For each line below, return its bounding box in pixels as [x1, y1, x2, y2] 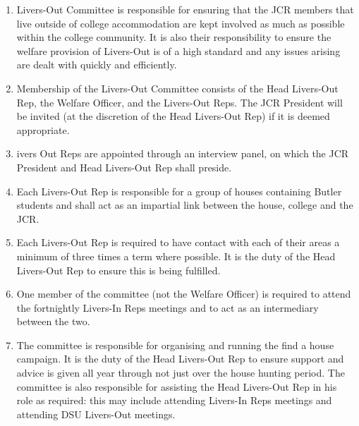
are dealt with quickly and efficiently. [16, 57, 177, 72]
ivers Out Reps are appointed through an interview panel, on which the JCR [16, 146, 349, 161]
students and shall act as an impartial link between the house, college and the [16, 197, 353, 212]
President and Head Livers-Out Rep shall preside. [16, 159, 232, 174]
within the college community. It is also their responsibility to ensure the [16, 30, 331, 44]
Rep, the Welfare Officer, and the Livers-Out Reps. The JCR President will [16, 95, 343, 109]
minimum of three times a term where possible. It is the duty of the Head [16, 248, 336, 263]
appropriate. [16, 122, 70, 137]
